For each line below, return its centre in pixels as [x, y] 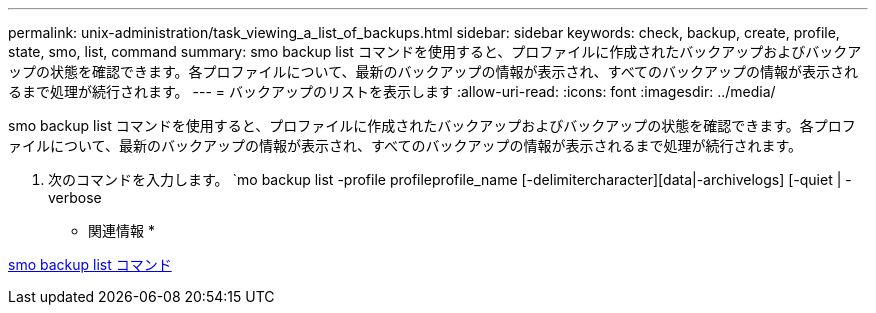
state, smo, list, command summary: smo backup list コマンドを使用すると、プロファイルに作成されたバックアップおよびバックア [435, 51]
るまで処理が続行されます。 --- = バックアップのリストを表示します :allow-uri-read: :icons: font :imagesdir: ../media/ [392, 91]
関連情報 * [121, 230]
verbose [75, 197]
